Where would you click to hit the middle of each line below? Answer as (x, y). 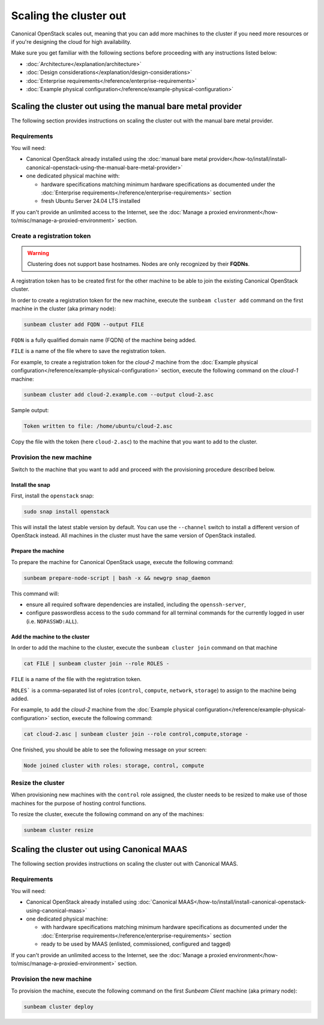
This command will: (35, 594)
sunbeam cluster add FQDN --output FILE (84, 324)
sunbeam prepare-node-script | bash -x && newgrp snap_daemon (117, 578)
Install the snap (31, 485)
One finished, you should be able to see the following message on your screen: (109, 750)
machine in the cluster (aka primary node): (64, 308)
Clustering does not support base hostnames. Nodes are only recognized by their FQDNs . (139, 264)
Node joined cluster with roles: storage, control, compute (114, 765)
